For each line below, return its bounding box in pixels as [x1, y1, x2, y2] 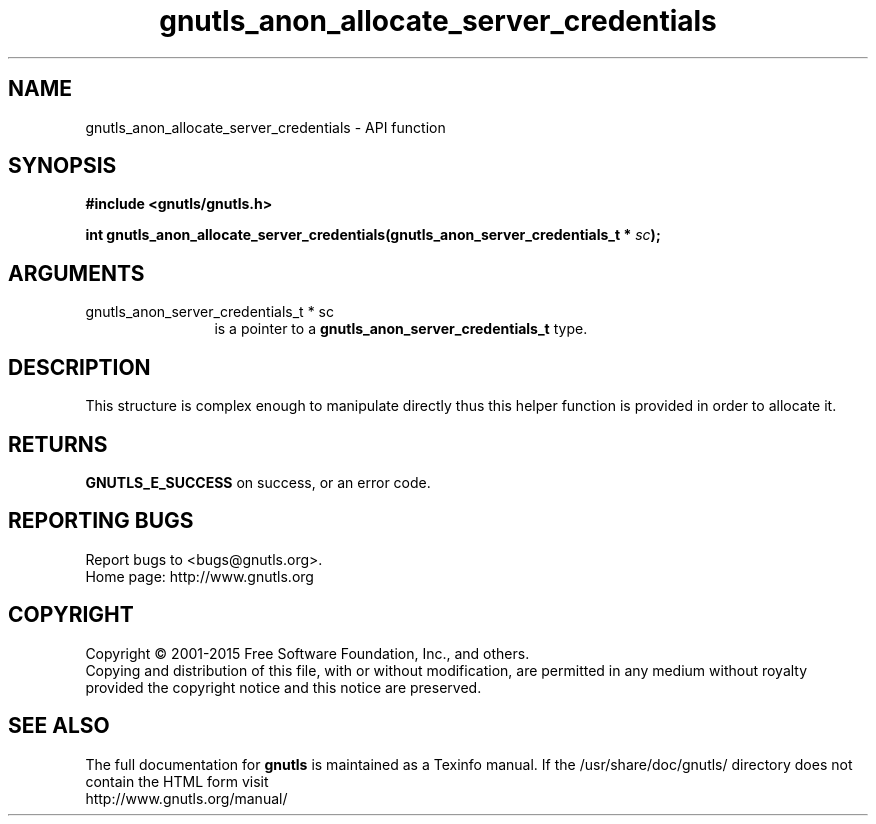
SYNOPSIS [8, 153, 117, 179]
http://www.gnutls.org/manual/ [85, 789, 288, 807]
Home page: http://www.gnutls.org [85, 567, 314, 585]
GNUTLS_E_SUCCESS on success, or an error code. [85, 473, 431, 491]
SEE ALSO [8, 713, 110, 739]
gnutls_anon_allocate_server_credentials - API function [85, 118, 446, 136]
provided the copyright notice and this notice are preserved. [85, 678, 482, 696]
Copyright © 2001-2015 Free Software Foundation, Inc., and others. [85, 644, 530, 662]
